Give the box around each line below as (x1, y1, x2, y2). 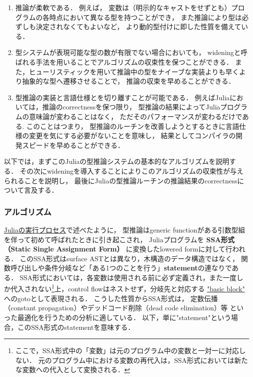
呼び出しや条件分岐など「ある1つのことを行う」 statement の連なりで (10, 263, 232, 273)
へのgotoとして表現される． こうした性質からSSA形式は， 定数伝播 (4, 293, 218, 303)
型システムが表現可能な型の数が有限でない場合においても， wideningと (15, 47, 241, 57)
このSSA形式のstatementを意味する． (17, 322, 135, 332)
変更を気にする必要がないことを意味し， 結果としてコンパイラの (29, 130, 236, 141)
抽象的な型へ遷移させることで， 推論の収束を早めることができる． (22, 76, 235, 86)
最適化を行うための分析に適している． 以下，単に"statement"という (17, 312, 232, 322)
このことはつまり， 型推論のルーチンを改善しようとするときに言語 (26, 121, 239, 131)
